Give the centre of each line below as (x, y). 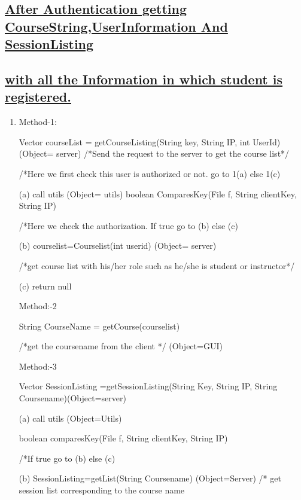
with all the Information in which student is (144, 79)
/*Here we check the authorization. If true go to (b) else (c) (128, 225)
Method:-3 (38, 366)
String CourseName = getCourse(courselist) (99, 326)
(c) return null (45, 286)
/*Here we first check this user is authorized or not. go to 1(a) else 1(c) (150, 173)
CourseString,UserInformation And (116, 26)
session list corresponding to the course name (102, 490)
